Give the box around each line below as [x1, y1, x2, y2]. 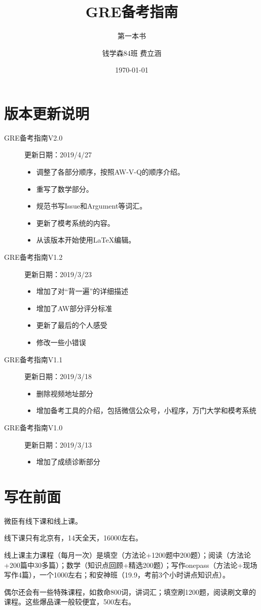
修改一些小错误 [36, 336, 86, 347]
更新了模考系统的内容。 [36, 217, 115, 228]
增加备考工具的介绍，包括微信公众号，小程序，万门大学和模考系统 [36, 405, 256, 416]
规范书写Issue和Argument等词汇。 [36, 200, 147, 211]
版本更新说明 [4, 103, 90, 123]
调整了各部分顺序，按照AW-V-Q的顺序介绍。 [36, 166, 184, 177]
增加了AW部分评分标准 [36, 302, 113, 313]
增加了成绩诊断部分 [36, 456, 100, 467]
